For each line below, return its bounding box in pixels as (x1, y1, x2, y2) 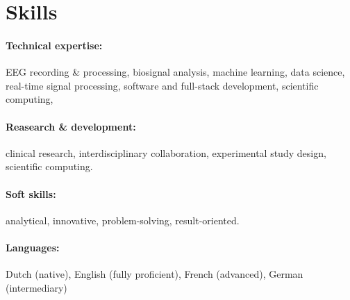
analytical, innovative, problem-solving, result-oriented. (6, 212, 240, 227)
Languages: (6, 240, 60, 254)
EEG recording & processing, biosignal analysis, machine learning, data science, (6, 65, 345, 79)
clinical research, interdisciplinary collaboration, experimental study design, (6, 145, 326, 160)
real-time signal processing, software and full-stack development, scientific (6, 78, 319, 92)
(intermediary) (6, 280, 67, 294)
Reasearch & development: (6, 119, 136, 133)
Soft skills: (6, 186, 56, 201)
